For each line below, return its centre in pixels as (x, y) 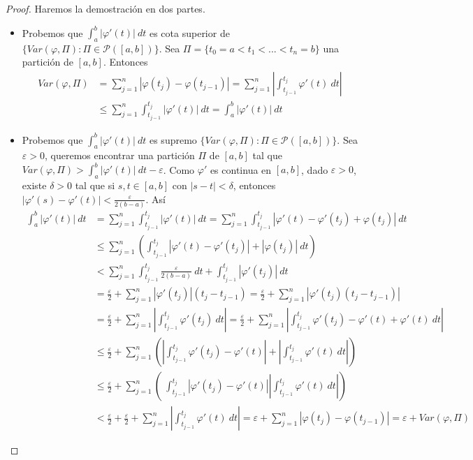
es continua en (241, 169)
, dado (315, 169)
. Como (179, 169)
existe (34, 185)
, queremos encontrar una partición (119, 155)
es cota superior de (189, 32)
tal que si (95, 185)
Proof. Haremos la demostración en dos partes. (105, 8)
